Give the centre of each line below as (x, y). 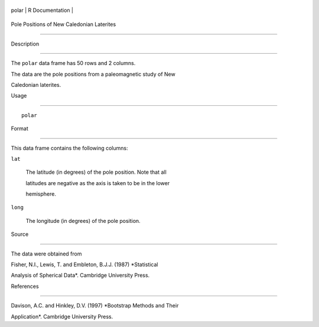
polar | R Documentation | (42, 10)
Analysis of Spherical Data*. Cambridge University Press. (80, 276)
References (25, 286)
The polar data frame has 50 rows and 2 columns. (73, 63)
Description (25, 44)
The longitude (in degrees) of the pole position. (83, 221)
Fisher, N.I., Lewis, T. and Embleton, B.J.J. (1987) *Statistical (84, 265)
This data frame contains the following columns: (69, 148)
